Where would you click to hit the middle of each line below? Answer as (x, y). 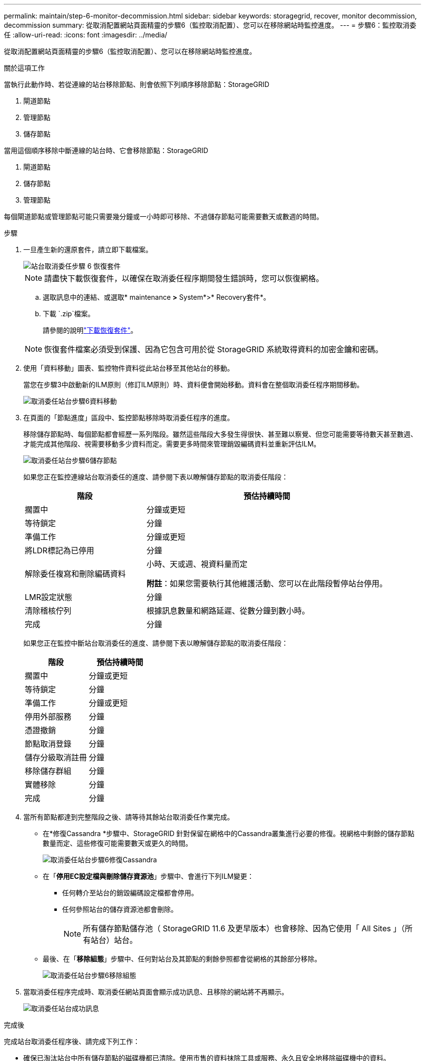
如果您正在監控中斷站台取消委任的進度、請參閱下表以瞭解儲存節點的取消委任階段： (156, 643)
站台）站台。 (114, 940)
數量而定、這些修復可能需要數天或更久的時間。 (117, 843)
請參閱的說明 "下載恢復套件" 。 (90, 330)
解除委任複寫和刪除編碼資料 (75, 574)
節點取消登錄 (48, 744)
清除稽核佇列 (48, 611)
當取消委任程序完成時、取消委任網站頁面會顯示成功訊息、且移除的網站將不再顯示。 (156, 992)
